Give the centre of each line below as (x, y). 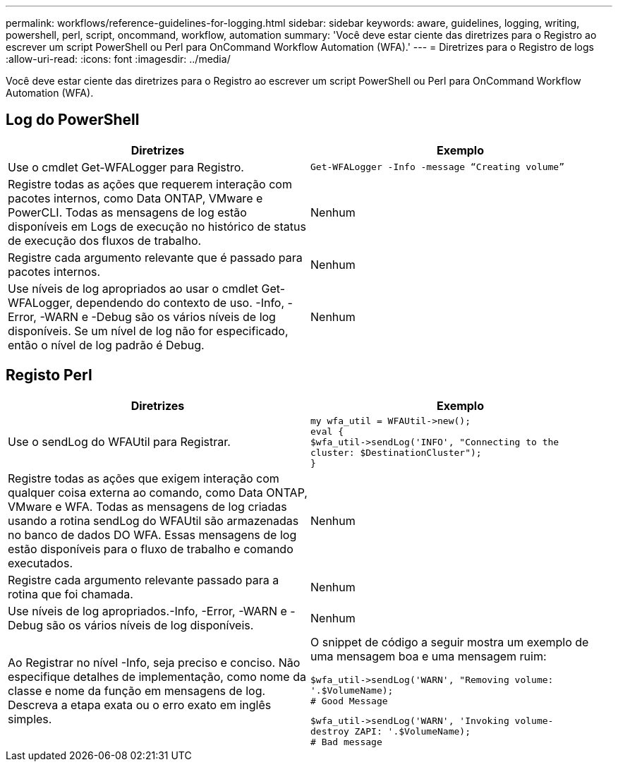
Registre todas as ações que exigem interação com (144, 478)
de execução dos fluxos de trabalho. (105, 240)
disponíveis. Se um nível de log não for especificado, (148, 331)
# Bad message (346, 742)
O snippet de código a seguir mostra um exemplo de (450, 642)
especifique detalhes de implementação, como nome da (157, 677)
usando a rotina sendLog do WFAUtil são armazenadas (153, 520)
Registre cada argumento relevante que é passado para (155, 257)
